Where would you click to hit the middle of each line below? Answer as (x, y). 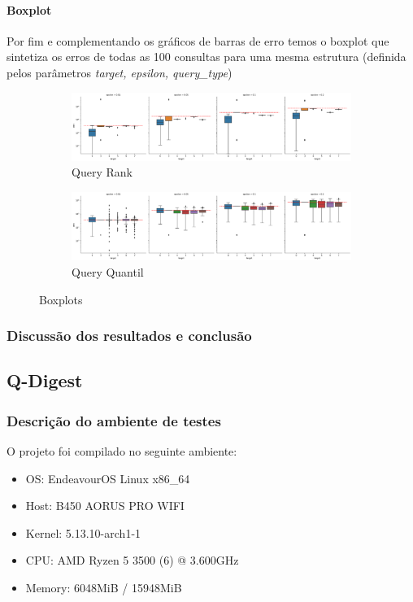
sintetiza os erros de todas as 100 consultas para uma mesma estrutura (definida (206, 57)
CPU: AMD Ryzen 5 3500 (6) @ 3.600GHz (132, 560)
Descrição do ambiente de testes (114, 420)
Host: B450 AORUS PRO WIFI (105, 506)
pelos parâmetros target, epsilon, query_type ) (120, 72)
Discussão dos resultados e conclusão (129, 336)
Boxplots (61, 299)
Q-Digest (45, 380)
